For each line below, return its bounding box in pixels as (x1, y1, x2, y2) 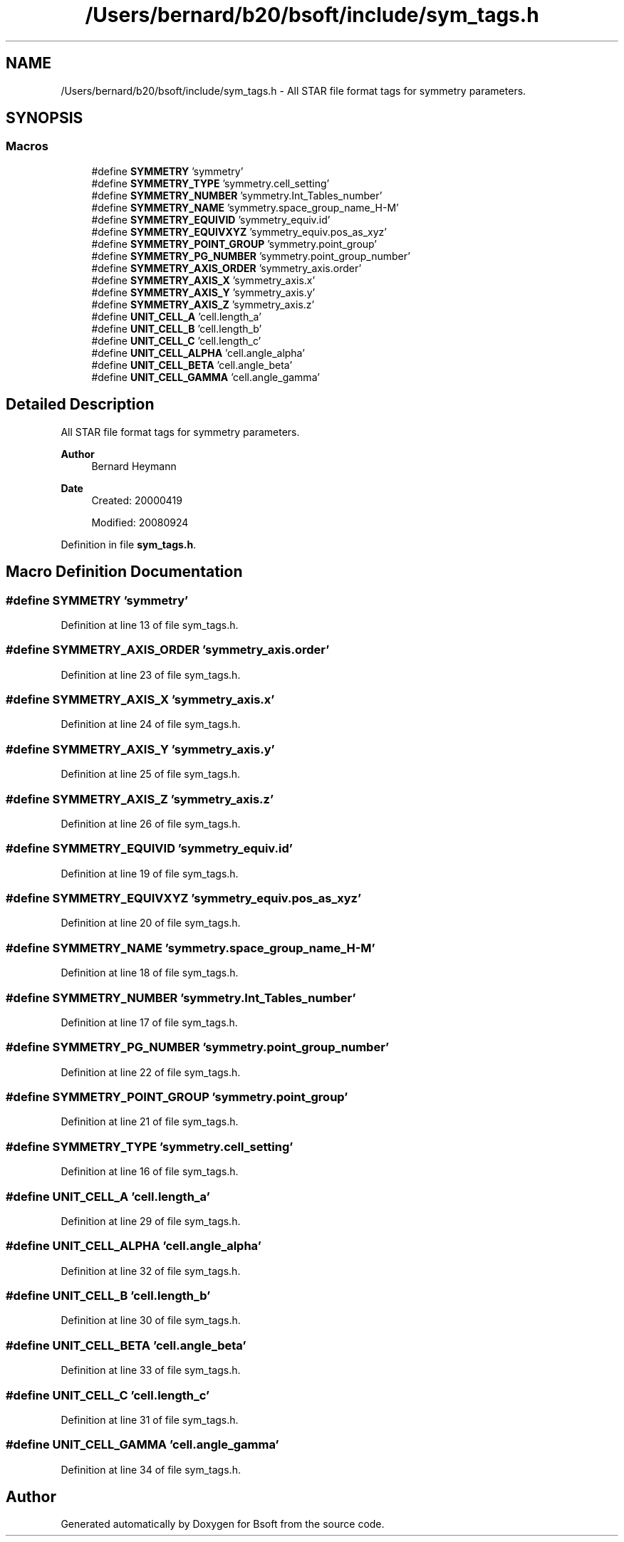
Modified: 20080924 (91, 516, 189, 528)
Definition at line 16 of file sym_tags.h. (61, 1165, 239, 1178)
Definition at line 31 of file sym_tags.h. (61, 1413, 239, 1426)
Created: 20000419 (91, 494, 182, 506)
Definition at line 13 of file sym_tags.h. (61, 618, 239, 631)
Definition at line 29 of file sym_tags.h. (61, 1214, 241, 1227)
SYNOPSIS (6, 109, 83, 127)
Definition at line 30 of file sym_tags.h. (61, 1314, 241, 1327)
